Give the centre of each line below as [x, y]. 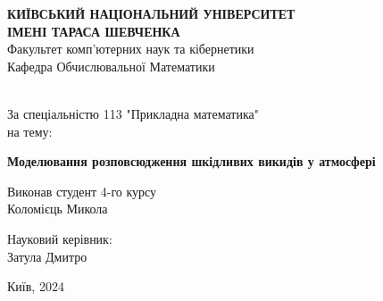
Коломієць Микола [58, 209]
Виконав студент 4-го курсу [82, 191]
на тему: [30, 131]
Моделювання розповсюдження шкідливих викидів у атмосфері [191, 161]
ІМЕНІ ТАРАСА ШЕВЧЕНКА [94, 31]
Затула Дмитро [47, 256]
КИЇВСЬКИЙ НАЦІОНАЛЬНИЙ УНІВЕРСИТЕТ [151, 13]
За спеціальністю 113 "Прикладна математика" [133, 113]
